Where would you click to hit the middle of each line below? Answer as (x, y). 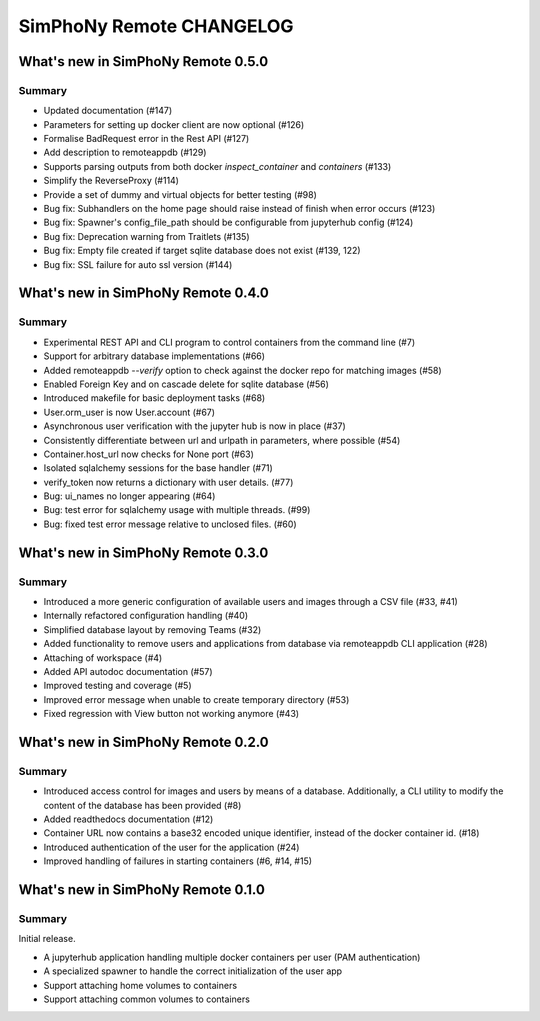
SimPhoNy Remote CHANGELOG (156, 26)
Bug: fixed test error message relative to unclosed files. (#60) (170, 524)
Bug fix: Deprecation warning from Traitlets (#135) (146, 236)
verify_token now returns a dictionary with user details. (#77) (168, 482)
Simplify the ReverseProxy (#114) (111, 181)
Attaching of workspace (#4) (103, 657)
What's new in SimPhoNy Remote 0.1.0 (141, 890)
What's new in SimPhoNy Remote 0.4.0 (143, 293)
